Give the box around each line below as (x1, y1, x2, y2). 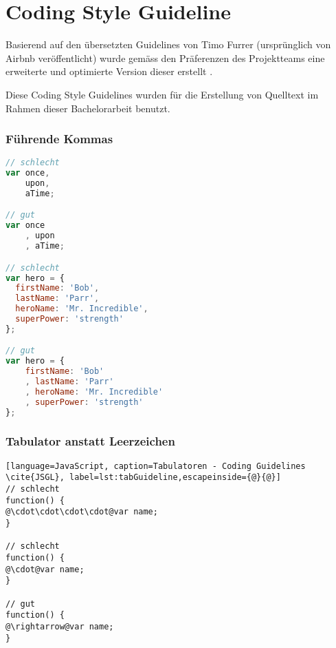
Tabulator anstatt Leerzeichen (5, 432, 175, 450)
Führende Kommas (5, 130, 113, 147)
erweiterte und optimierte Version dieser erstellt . (5, 64, 213, 79)
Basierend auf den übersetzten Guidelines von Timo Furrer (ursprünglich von (5, 37, 331, 52)
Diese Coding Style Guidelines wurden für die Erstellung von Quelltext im (5, 87, 319, 101)
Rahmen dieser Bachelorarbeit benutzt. (5, 101, 170, 115)
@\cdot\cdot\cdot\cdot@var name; (5, 507, 158, 517)
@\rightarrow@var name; (5, 621, 114, 631)
